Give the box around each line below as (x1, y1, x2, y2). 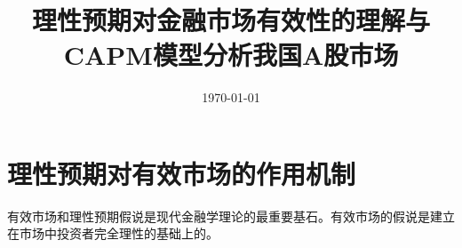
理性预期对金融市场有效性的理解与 (31, 2, 430, 38)
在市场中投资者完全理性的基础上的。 (7, 224, 219, 243)
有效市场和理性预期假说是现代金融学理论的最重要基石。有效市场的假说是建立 (7, 206, 455, 225)
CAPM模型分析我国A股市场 (63, 36, 399, 73)
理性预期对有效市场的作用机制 (7, 155, 356, 191)
